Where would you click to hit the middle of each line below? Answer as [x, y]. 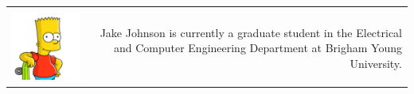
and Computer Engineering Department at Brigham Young [258, 48]
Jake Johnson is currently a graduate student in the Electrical [251, 32]
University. [376, 63]
